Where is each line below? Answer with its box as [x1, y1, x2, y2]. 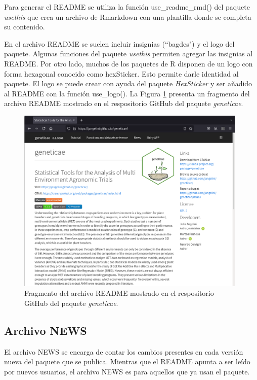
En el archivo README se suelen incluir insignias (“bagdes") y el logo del [4, 38, 235, 49]
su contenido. [4, 21, 45, 32]
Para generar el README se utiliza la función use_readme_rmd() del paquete [4, 2, 250, 12]
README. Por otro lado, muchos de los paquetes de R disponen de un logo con [4, 58, 253, 68]
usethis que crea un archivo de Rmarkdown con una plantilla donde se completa [4, 11, 251, 22]
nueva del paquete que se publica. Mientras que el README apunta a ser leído [4, 356, 250, 367]
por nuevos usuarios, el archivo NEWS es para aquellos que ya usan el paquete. [4, 366, 250, 376]
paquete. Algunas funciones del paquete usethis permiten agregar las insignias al [4, 48, 253, 59]
